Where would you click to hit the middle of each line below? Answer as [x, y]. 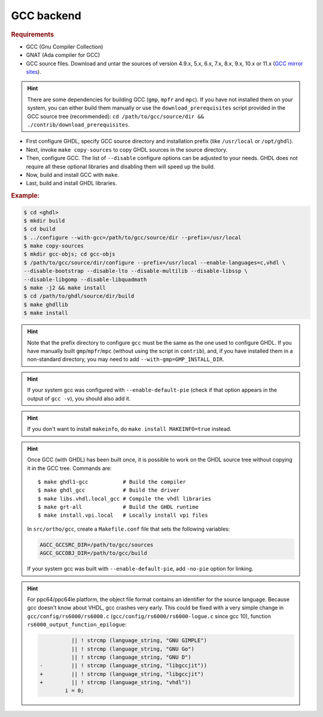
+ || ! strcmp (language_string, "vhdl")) [115, 683]
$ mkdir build [44, 221]
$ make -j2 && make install [65, 288]
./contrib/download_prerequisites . [78, 124]
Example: [25, 196]
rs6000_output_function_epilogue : [77, 625]
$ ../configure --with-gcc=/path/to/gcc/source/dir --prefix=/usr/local [132, 237]
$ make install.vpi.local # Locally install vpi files [123, 515]
